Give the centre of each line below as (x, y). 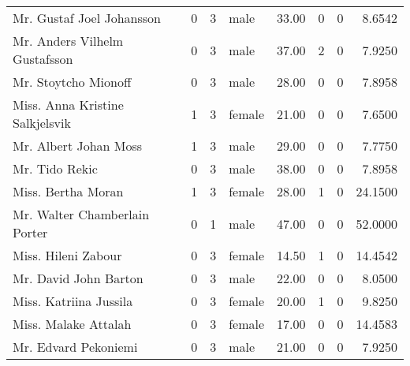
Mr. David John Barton (78, 278)
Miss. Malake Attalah (72, 324)
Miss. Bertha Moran (68, 191)
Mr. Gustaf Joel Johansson (87, 18)
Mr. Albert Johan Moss (78, 146)
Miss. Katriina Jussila (73, 301)
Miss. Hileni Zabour (67, 255)
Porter (30, 232)
